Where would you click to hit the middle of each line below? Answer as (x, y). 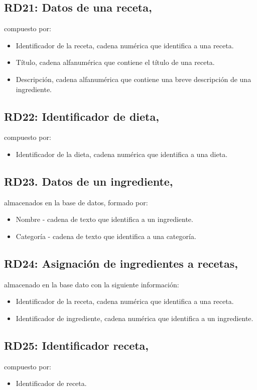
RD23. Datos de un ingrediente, (89, 181)
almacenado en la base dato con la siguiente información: (92, 284)
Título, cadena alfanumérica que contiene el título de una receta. (115, 62)
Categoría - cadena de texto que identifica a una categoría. (106, 236)
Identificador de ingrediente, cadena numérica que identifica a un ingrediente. (135, 318)
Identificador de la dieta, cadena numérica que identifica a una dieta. (122, 154)
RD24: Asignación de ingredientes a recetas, (121, 263)
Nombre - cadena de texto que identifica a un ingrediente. (104, 219)
